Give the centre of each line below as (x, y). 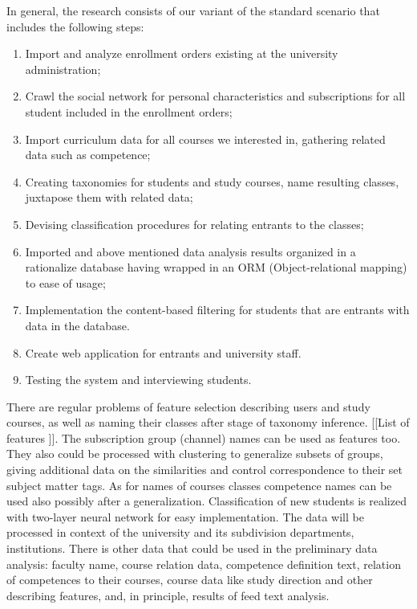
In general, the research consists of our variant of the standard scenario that (193, 10)
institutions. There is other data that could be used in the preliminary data (192, 548)
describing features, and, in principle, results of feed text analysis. (168, 595)
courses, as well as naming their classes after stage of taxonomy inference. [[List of (208, 422)
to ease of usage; (65, 282)
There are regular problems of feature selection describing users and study (188, 406)
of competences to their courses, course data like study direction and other (190, 580)
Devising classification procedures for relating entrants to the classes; (194, 224)
